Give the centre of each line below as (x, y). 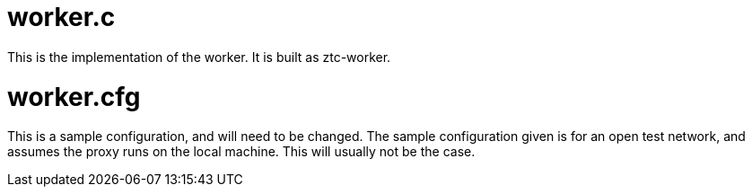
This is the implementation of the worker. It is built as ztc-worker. (199, 57)
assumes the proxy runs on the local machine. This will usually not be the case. (241, 152)
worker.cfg (74, 97)
